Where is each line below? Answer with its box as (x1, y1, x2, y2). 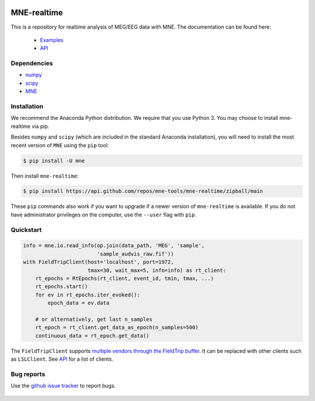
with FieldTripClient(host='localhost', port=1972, (23, 259, 174, 265)
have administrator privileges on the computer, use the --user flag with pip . (10, 211, 197, 218)
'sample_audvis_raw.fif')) (96, 250, 174, 257)
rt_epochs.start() (35, 284, 88, 290)
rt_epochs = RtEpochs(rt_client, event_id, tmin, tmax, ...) (35, 275, 214, 282)
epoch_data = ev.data (47, 300, 110, 306)
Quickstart (10, 226, 42, 234)
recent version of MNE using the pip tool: (10, 141, 109, 148)
